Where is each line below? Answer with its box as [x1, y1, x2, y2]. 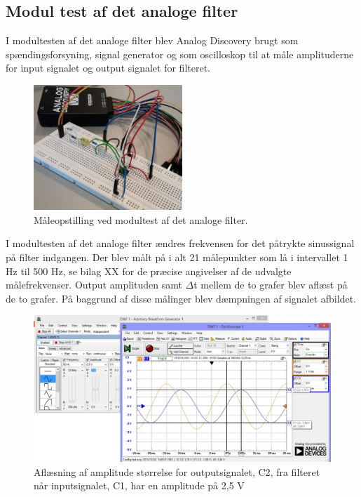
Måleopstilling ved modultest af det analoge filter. [34, 212, 248, 227]
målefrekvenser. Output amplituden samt [6, 277, 182, 292]
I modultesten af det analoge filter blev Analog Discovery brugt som [6, 33, 299, 48]
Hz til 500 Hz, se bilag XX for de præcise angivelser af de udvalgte [6, 263, 292, 278]
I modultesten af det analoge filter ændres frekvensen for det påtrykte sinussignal [6, 236, 355, 251]
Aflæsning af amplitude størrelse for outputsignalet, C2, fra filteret [34, 464, 320, 479]
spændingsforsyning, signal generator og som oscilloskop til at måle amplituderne [6, 46, 354, 61]
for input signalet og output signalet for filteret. [6, 60, 210, 75]
